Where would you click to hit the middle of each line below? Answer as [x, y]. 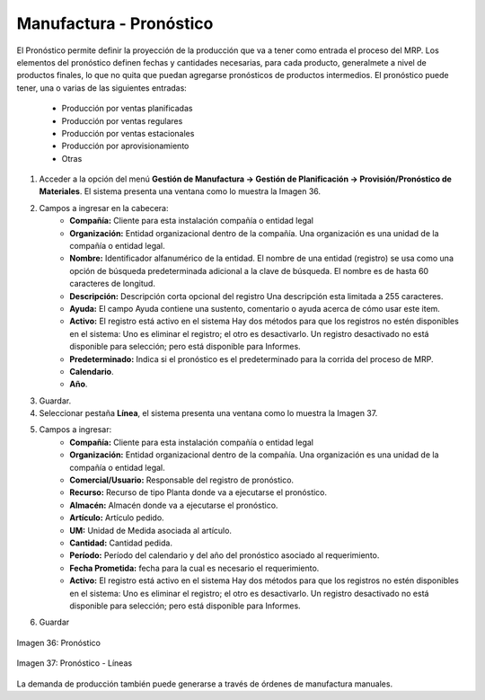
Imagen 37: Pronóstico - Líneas [75, 663]
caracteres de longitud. [113, 284]
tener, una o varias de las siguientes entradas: [102, 88]
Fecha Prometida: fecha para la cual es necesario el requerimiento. [194, 568]
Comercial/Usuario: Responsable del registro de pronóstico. [182, 480]
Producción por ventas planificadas [127, 109]
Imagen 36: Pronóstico [58, 642]
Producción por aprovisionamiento [125, 146]
